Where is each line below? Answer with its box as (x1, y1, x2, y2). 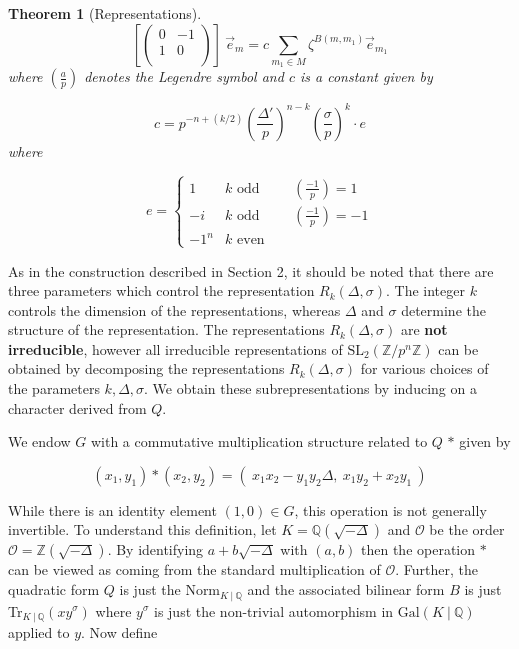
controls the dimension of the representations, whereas (8, 299, 341, 320)
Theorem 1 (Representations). (8, 3, 202, 23)
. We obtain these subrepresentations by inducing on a (144, 378, 477, 399)
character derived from (8, 397, 147, 418)
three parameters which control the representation (8, 280, 315, 301)
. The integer (386, 280, 465, 301)
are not (400, 319, 448, 340)
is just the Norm (119, 579, 221, 600)
